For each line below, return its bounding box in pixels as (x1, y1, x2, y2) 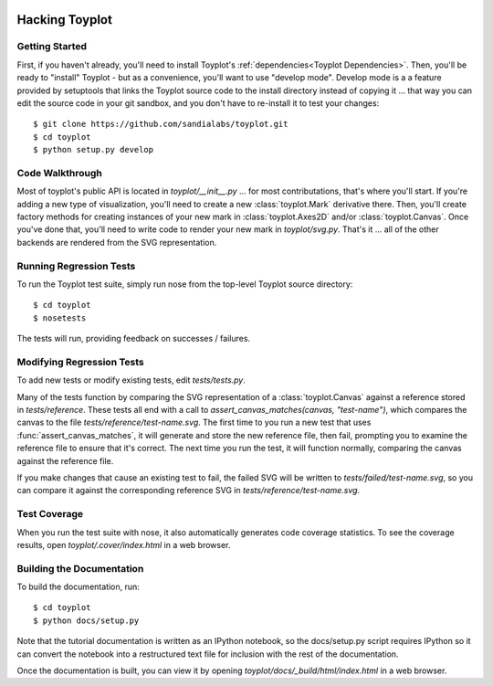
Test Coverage (16, 508, 84, 521)
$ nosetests (33, 312, 87, 323)
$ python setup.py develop (33, 144, 154, 155)
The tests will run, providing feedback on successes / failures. (16, 333, 251, 344)
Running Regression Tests (16, 259, 136, 272)
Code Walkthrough (16, 166, 102, 179)
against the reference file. (16, 455, 114, 466)
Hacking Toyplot (16, 12, 113, 27)
